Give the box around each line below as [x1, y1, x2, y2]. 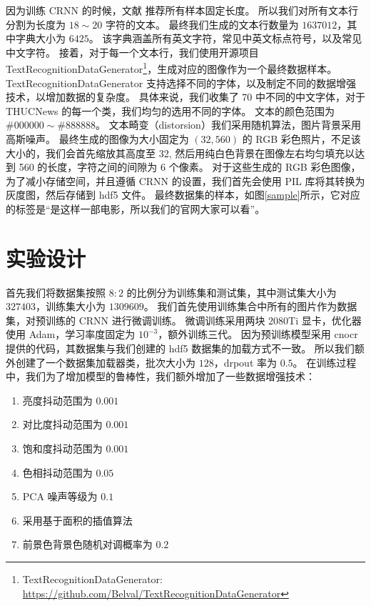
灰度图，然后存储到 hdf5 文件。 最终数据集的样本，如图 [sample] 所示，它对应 [6, 187, 360, 202]
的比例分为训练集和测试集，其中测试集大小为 [126, 284, 337, 299]
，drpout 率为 [213, 354, 278, 369]
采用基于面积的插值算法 [22, 512, 133, 527]
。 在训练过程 [293, 354, 357, 369]
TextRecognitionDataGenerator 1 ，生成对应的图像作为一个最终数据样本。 [6, 59, 337, 76]
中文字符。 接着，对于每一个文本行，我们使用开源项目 [6, 44, 259, 59]
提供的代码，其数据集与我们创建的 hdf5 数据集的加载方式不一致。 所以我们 [6, 341, 355, 356]
